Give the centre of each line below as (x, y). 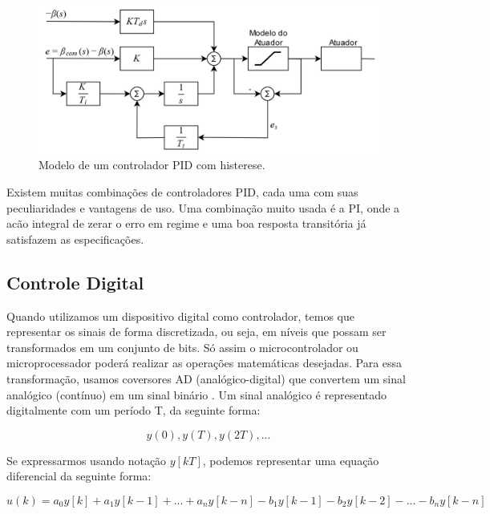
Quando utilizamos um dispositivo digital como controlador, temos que (181, 316)
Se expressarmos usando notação (87, 460)
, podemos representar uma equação (291, 460)
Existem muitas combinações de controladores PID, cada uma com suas (182, 192)
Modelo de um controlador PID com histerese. (152, 165)
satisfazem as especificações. (75, 239)
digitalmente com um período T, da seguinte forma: (134, 410)
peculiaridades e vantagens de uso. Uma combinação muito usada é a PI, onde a (203, 207)
